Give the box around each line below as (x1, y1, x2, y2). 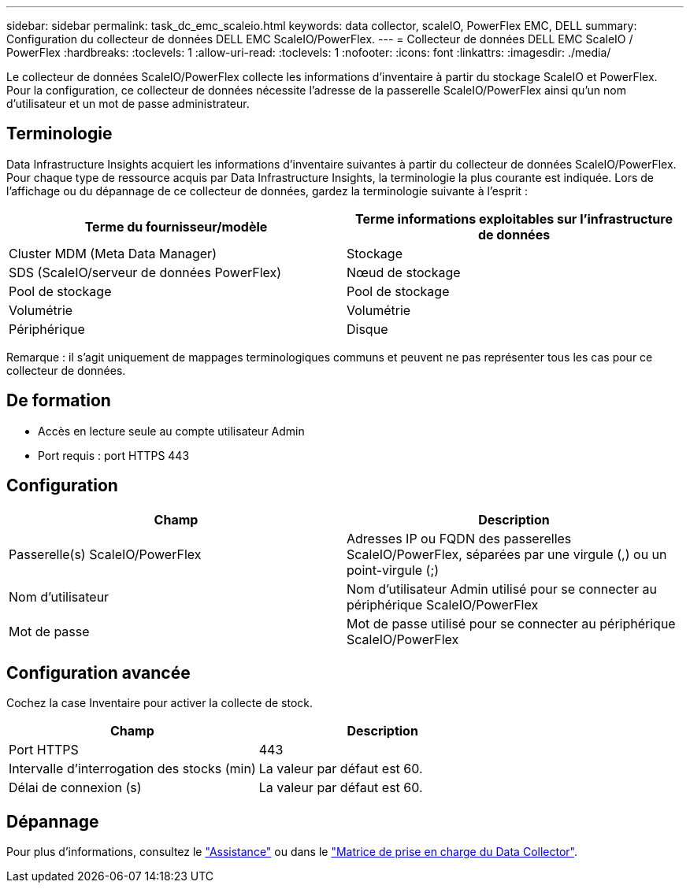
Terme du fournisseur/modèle (84, 218, 268, 235)
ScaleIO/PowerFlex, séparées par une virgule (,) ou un (347, 546, 667, 562)
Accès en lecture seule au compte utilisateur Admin (38, 424, 305, 438)
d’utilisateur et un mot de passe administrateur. (6, 97, 250, 110)
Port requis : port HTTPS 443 (38, 448, 190, 462)
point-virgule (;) (347, 561, 440, 578)
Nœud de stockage (347, 264, 461, 280)
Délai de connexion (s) (9, 780, 142, 796)
